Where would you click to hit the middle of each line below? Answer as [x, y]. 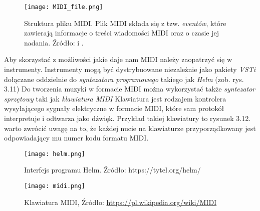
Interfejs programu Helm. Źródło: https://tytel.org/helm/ [112, 170]
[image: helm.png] [55, 154]
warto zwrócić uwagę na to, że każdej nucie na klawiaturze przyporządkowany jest [130, 128]
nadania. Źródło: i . [54, 42]
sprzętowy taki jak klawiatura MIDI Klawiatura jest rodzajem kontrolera [115, 98]
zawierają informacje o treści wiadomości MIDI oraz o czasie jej [122, 33]
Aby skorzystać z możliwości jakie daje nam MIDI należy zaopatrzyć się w [118, 59]
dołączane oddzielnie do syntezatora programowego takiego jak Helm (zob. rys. [124, 79]
